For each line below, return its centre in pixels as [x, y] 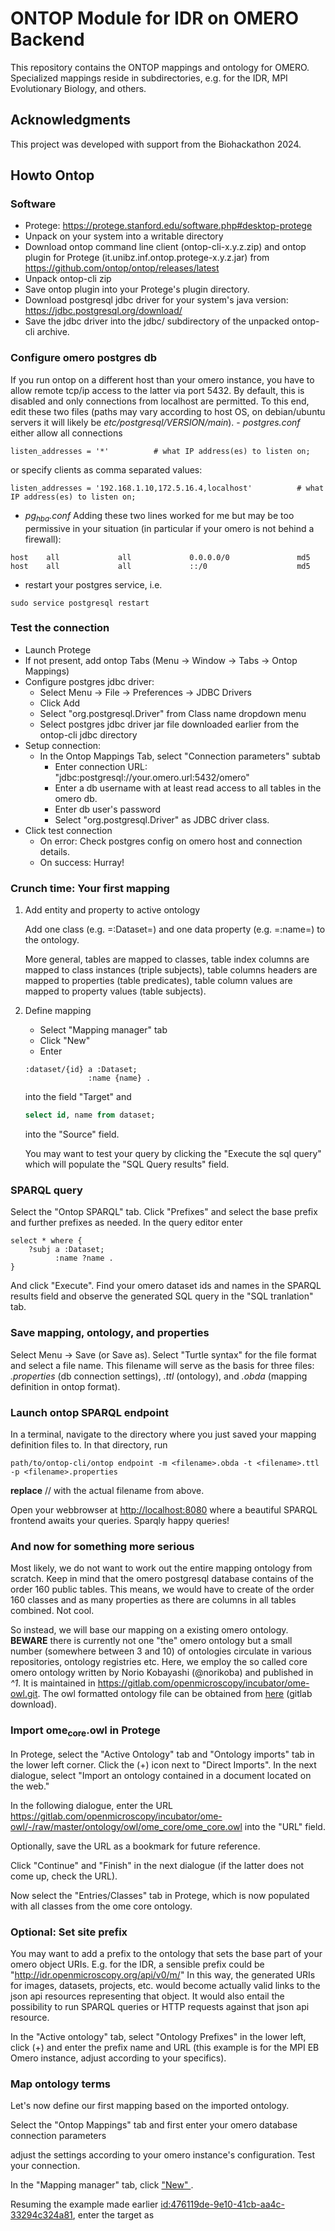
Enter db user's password [108, 809]
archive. [53, 332]
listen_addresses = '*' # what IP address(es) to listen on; [160, 451]
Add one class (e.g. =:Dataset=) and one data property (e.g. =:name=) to [175, 929]
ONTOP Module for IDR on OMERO [155, 18]
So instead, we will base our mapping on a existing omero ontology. [149, 1630]
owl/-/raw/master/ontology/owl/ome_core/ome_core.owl [126, 1826]
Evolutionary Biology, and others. [78, 88]
